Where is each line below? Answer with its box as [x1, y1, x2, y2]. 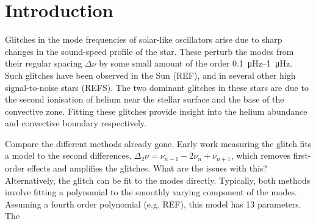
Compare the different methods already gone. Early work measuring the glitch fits [5, 137, 312, 150]
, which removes [231, 149, 290, 162]
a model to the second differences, [5, 149, 132, 162]
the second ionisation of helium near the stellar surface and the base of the [5, 93, 284, 106]
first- [293, 149, 311, 162]
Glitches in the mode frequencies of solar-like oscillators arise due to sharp [5, 33, 282, 46]
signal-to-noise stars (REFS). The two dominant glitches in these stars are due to [5, 81, 309, 93]
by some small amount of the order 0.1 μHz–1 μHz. [99, 57, 293, 70]
